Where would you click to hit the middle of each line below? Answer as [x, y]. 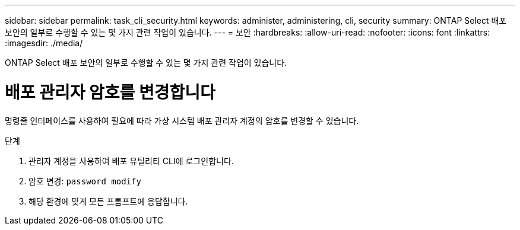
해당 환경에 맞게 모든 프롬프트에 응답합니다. [108, 201]
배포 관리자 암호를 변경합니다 [110, 92]
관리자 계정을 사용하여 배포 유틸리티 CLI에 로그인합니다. [131, 161]
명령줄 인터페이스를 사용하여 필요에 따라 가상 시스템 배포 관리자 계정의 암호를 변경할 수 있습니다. [182, 120]
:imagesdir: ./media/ [44, 43]
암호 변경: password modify [85, 181]
